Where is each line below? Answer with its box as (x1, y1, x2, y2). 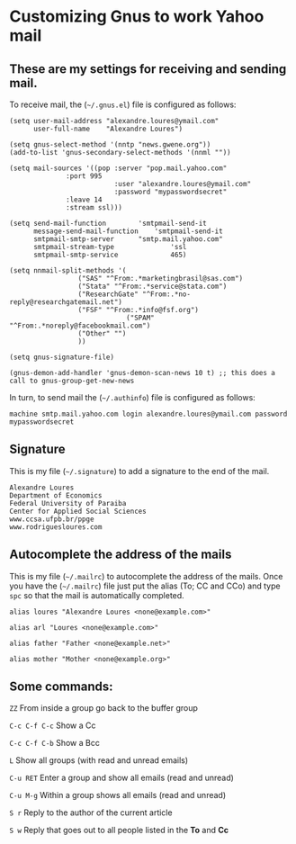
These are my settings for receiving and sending (9, 61, 287, 76)
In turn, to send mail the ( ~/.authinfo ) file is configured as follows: (9, 392, 256, 402)
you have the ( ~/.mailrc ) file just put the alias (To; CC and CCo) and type (9, 580, 281, 591)
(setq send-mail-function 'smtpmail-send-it (9, 219, 207, 228)
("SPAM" (125, 313, 155, 322)
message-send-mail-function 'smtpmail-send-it (32, 227, 223, 236)
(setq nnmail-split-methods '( (9, 266, 127, 275)
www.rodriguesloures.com (9, 522, 103, 532)
